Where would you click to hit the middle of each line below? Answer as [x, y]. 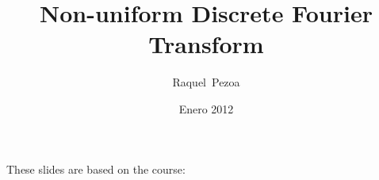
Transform [206, 44]
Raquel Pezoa [206, 82]
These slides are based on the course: [96, 169]
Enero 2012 [206, 108]
